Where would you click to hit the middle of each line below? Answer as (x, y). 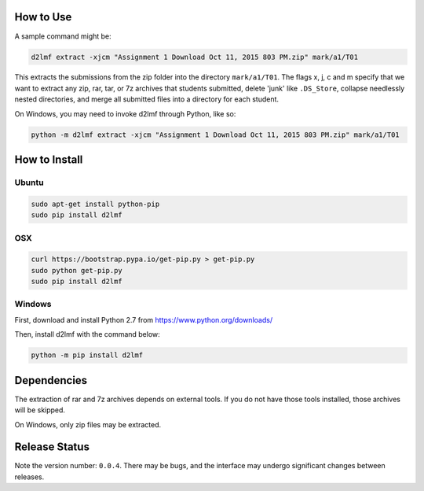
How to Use (43, 17)
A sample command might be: (63, 36)
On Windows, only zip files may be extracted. (88, 424)
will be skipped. (40, 410)
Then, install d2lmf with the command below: (87, 334)
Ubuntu (29, 183)
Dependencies (51, 380)
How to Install (49, 160)
